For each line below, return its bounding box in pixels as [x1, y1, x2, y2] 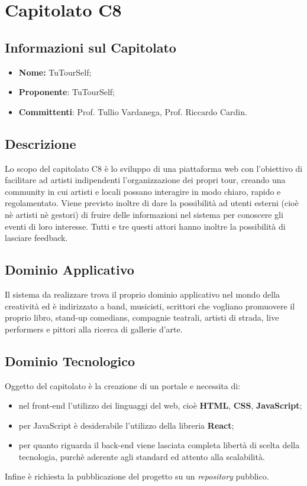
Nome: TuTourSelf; [18, 66, 92, 78]
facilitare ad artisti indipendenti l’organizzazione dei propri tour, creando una [5, 174, 286, 186]
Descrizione [5, 134, 76, 152]
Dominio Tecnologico [5, 351, 135, 370]
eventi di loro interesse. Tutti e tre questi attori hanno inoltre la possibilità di [5, 220, 286, 232]
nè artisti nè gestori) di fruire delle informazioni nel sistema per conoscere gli [5, 208, 283, 220]
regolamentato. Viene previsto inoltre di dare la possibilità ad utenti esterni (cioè [5, 197, 299, 209]
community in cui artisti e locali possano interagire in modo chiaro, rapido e [5, 185, 281, 197]
